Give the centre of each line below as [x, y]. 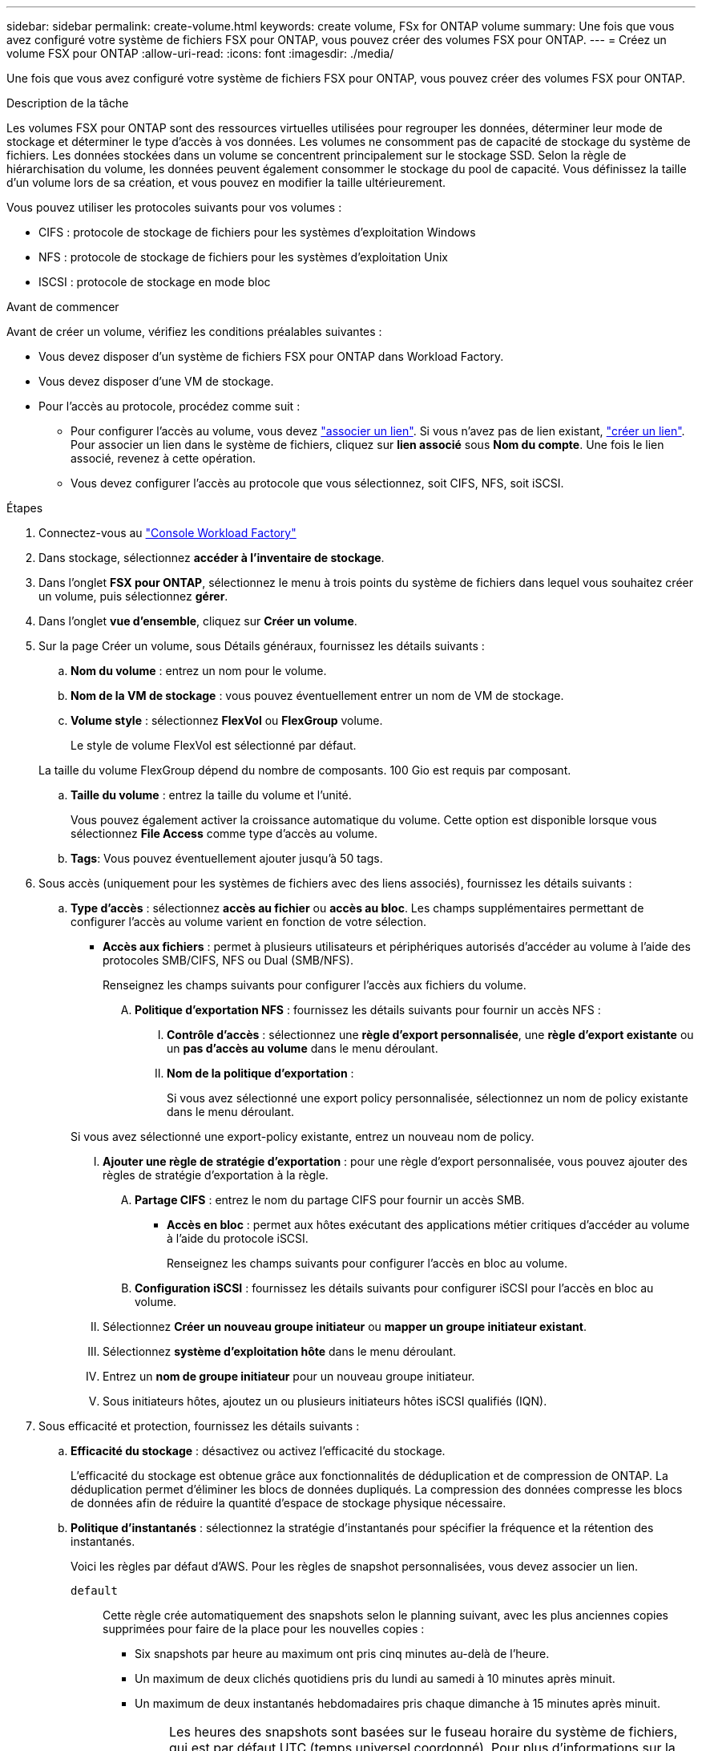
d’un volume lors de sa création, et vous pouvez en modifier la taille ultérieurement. [226, 182]
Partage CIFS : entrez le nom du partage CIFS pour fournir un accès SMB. [330, 1200]
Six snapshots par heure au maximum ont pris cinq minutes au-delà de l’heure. [342, 1654]
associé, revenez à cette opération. [163, 458]
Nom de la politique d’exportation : [260, 1073]
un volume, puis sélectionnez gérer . [133, 596]
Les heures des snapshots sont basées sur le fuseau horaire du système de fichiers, [424, 1732]
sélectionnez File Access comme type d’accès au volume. [224, 833]
